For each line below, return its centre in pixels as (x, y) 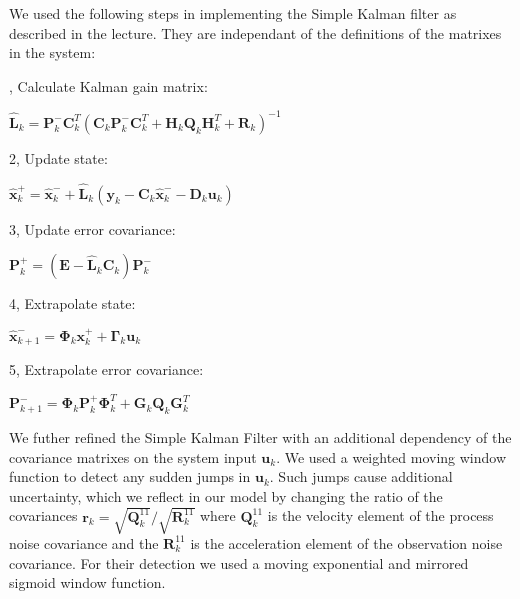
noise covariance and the (84, 542)
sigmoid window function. (87, 582)
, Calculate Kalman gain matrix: (108, 85)
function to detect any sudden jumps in (130, 476)
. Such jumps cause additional (361, 476)
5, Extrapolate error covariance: (106, 369)
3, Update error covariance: (92, 228)
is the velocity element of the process (380, 515)
